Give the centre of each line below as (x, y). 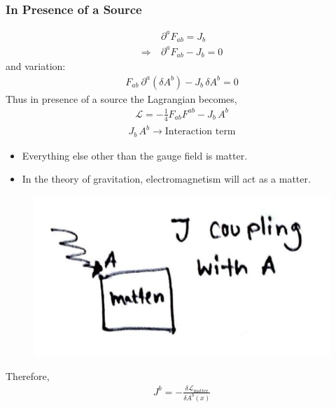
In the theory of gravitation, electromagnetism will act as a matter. (166, 179)
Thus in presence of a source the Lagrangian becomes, (121, 98)
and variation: (36, 66)
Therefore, (28, 376)
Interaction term (200, 132)
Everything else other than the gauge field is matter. (135, 155)
